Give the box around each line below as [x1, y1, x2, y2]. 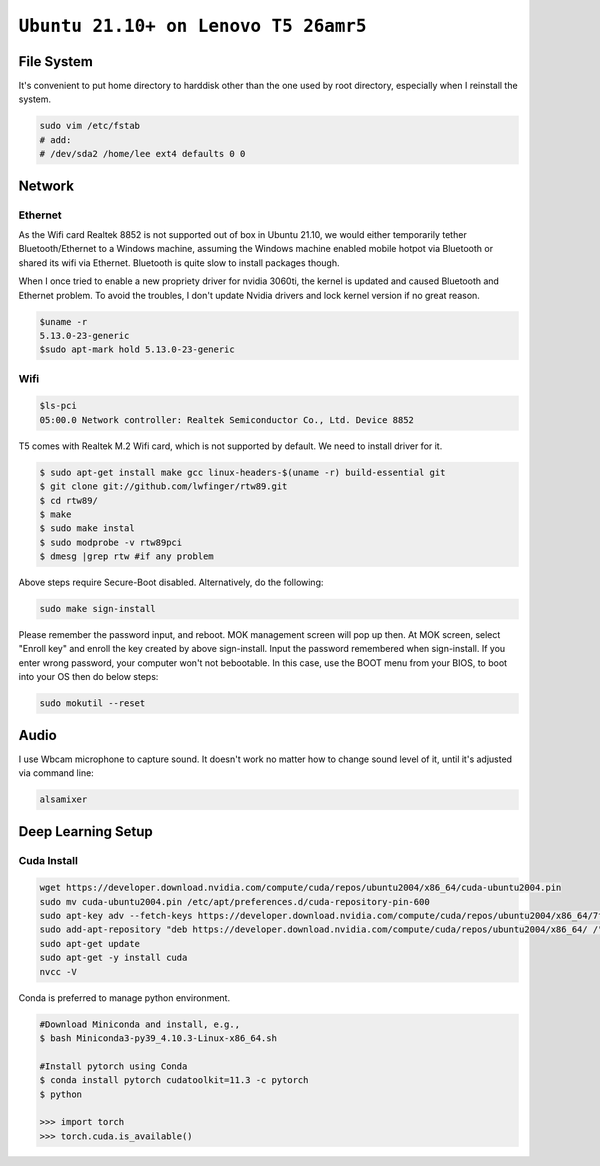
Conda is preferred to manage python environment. [18, 991, 230, 1004]
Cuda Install [18, 853, 79, 867]
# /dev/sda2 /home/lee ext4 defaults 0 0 [39, 148, 246, 160]
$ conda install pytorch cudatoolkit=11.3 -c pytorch [39, 1075, 309, 1086]
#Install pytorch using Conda [39, 1060, 188, 1072]
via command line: [18, 767, 94, 779]
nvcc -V [39, 966, 77, 977]
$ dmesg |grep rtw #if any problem [39, 551, 214, 562]
